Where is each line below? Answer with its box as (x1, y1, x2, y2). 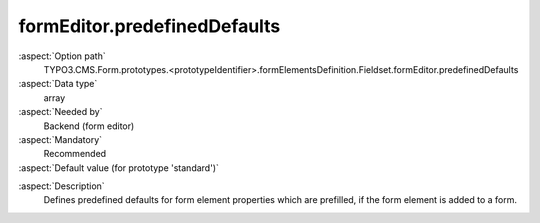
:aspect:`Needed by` (18, 106, 103, 118)
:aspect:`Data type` (18, 78, 98, 90)
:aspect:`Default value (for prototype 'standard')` (18, 161, 220, 174)
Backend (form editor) (43, 120, 135, 132)
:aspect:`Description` (18, 180, 105, 192)
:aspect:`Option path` (18, 50, 106, 62)
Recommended (43, 148, 107, 160)
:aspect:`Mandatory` (18, 133, 103, 145)
